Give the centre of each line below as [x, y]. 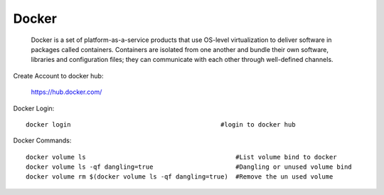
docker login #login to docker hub [161, 124]
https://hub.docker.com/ [66, 92]
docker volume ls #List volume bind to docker [181, 157]
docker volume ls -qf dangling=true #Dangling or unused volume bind [189, 167]
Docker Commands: [42, 141]
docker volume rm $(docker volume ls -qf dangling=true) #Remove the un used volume [180, 177]
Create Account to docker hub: [58, 75]
